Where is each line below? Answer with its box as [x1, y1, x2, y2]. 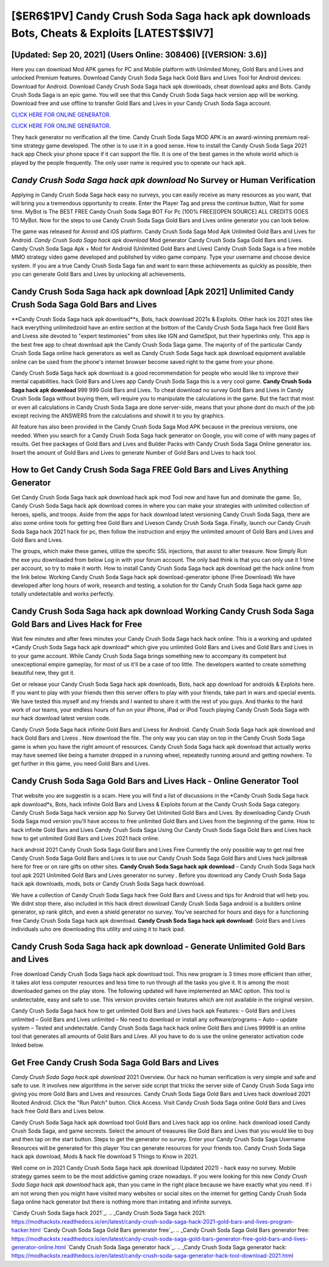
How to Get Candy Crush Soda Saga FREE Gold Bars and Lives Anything [11, 464, 289, 475]
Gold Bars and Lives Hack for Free [11, 619, 143, 629]
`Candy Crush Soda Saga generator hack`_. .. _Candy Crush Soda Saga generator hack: [67, 1244, 287, 1251]
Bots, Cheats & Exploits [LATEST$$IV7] [11, 26, 214, 40]
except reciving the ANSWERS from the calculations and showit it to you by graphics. [11, 412, 225, 419]
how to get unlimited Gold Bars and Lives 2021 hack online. [11, 835, 160, 842]
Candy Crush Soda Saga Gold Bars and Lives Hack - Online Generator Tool [11, 776, 299, 787]
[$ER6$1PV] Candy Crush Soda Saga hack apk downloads [11, 9, 311, 23]
